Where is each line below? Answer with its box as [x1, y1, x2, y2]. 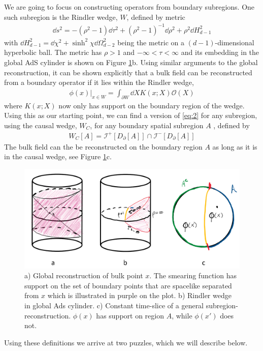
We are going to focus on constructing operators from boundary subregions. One [4, 2, 255, 12]
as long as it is [212, 141, 257, 152]
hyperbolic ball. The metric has [4, 47, 102, 57]
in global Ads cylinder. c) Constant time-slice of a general [24, 300, 204, 311]
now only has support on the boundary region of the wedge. [58, 100, 245, 110]
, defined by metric [126, 11, 185, 22]
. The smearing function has [149, 270, 237, 281]
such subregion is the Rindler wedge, [4, 11, 118, 22]
